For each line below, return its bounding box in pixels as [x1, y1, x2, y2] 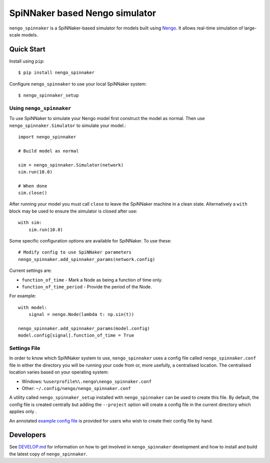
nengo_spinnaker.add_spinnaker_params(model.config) [18, 325, 150, 331]
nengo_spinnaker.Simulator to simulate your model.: [9, 122, 126, 128]
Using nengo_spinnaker [9, 104, 71, 111]
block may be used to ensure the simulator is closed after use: [9, 208, 137, 214]
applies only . [9, 408, 37, 414]
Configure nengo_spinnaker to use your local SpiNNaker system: [9, 80, 147, 87]
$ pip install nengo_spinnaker [18, 70, 95, 75]
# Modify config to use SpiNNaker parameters [18, 249, 132, 255]
